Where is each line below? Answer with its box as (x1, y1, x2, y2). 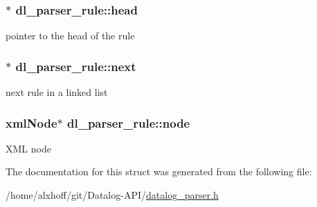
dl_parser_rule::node (67, 114, 190, 131)
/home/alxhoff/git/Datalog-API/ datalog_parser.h (6, 188, 219, 202)
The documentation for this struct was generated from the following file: (6, 164, 312, 179)
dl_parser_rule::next (15, 57, 136, 75)
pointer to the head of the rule (6, 28, 135, 43)
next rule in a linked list (6, 85, 108, 99)
